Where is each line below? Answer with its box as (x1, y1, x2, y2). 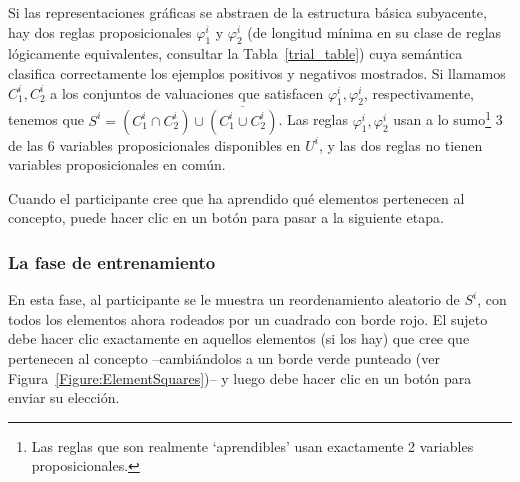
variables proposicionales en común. (8, 154, 226, 175)
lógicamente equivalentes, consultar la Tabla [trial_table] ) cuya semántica (8, 43, 463, 64)
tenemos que (8, 109, 84, 130)
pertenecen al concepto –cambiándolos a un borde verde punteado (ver (8, 347, 440, 368)
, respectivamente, (363, 82, 475, 103)
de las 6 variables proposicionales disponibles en (8, 134, 301, 155)
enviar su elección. (8, 387, 120, 408)
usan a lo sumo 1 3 (393, 106, 503, 130)
